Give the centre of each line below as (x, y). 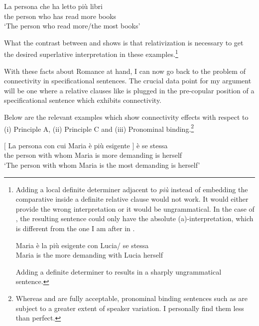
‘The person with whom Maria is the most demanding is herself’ (102, 165)
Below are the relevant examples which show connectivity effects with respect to (126, 117)
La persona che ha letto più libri (53, 6)
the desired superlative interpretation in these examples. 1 (91, 53)
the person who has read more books (60, 16)
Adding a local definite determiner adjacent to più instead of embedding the (132, 189)
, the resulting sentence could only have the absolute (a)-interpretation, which (134, 218)
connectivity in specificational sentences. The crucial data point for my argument (128, 81)
